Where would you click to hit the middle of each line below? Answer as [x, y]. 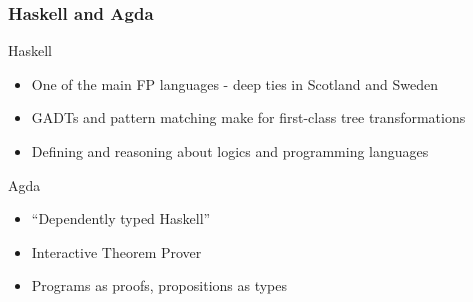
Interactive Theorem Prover [116, 251]
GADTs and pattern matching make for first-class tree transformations [248, 117]
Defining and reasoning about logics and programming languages [230, 151]
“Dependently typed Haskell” [121, 218]
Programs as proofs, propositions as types [159, 285]
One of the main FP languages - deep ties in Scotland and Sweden [234, 83]
